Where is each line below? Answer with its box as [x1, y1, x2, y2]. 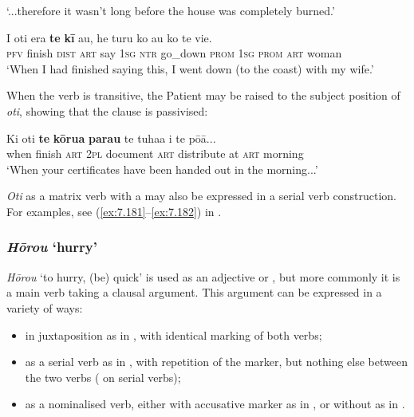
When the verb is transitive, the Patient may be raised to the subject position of [6, 87, 400, 104]
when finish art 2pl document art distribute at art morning [6, 145, 304, 162]
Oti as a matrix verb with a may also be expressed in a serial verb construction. [6, 187, 396, 204]
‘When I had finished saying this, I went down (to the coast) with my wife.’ [6, 60, 374, 77]
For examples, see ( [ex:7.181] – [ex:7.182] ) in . [6, 203, 222, 219]
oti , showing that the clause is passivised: [6, 102, 208, 119]
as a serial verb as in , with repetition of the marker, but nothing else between [25, 353, 408, 370]
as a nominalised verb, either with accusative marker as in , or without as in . [25, 395, 405, 412]
